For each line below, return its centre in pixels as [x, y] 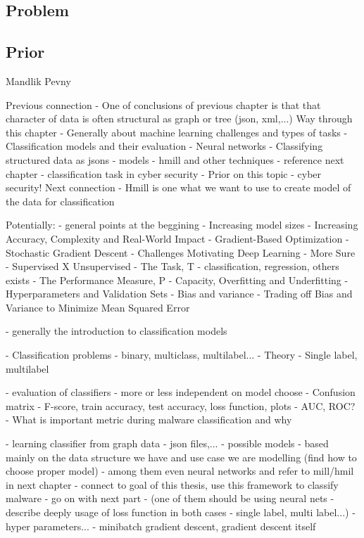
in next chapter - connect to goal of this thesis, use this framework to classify [172, 484]
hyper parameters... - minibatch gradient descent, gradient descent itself [161, 526]
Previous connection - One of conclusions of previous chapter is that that [163, 104]
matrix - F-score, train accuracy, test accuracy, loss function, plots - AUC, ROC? [181, 405]
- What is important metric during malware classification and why [149, 419]
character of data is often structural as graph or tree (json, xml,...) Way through [179, 119]
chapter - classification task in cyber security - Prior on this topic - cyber [164, 173]
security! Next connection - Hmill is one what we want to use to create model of [178, 187]
